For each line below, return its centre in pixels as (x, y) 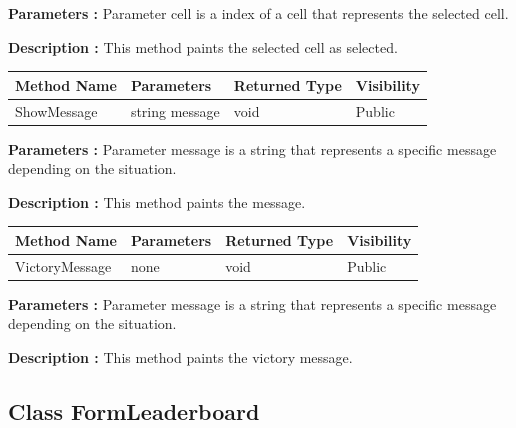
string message (175, 110)
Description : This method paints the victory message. (180, 357)
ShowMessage (56, 110)
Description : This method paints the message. (157, 201)
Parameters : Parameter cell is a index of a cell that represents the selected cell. (258, 13)
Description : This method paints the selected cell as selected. (203, 46)
